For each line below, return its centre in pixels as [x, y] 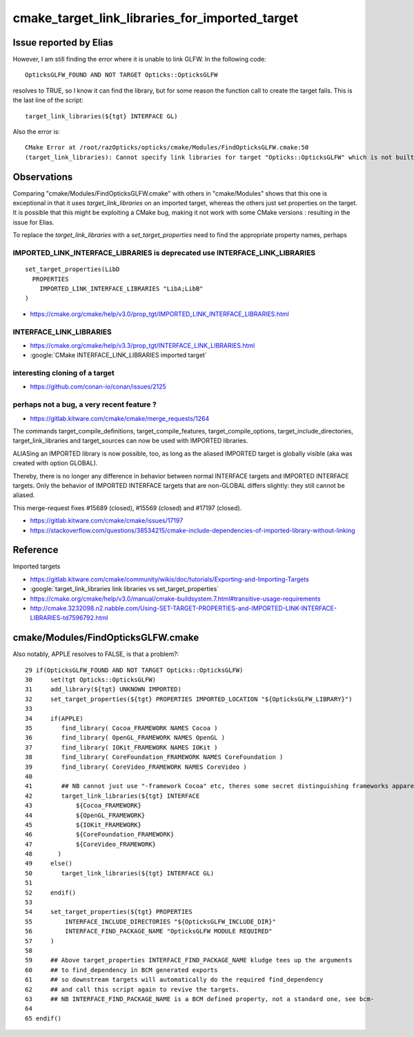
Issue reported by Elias [63, 43]
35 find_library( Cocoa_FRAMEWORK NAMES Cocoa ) [121, 728]
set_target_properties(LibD [72, 269]
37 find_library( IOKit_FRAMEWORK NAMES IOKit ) [121, 747]
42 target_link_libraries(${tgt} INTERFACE [112, 796]
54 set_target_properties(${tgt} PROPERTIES [109, 912]
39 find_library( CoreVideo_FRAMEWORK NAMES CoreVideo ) [136, 767]
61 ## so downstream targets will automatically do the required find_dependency [174, 980]
